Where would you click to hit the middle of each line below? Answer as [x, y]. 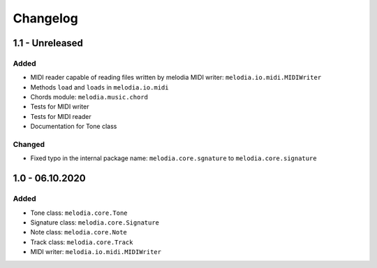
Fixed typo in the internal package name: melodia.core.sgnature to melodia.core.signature [173, 158]
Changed [29, 145]
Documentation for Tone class [74, 127]
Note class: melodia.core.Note [79, 232]
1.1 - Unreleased [48, 43]
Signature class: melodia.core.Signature [95, 222]
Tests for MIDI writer [60, 107]
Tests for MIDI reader [61, 116]
